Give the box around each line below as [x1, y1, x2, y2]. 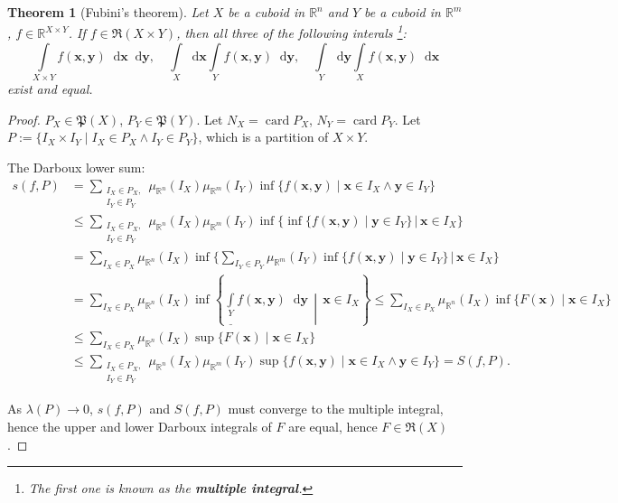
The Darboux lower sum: [7, 157, 145, 176]
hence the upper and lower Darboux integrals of [7, 416, 272, 435]
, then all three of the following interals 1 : [176, 21, 407, 42]
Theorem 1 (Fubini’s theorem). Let [7, 3, 209, 21]
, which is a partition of [198, 127, 329, 146]
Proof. [7, 109, 41, 128]
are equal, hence [288, 416, 378, 435]
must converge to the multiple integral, [228, 399, 444, 418]
